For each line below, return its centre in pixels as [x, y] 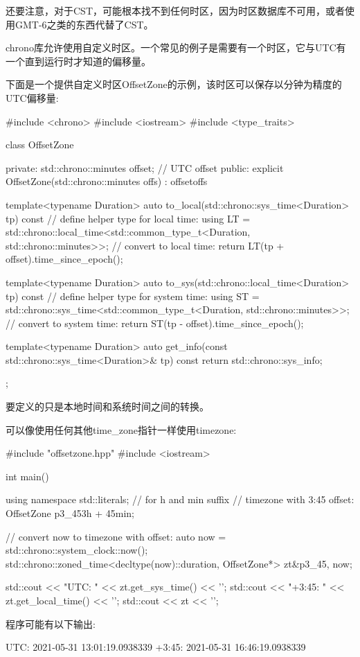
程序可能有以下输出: [51, 623]
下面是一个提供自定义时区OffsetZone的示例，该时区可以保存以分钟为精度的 [174, 84]
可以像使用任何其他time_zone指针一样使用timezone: [121, 429]
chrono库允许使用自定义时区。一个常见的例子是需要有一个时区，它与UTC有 [176, 47]
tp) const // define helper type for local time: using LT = [128, 218]
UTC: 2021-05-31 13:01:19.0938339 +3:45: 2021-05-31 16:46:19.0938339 [156, 647]
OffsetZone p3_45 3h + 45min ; [70, 513]
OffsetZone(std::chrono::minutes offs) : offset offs [107, 181]
